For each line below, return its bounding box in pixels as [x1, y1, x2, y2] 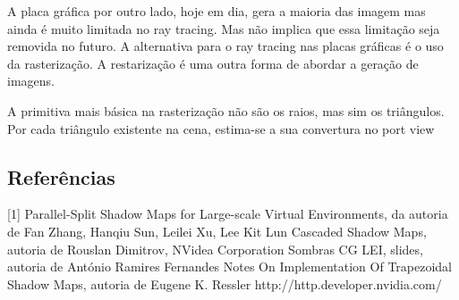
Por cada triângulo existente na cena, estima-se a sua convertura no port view [7, 119, 435, 137]
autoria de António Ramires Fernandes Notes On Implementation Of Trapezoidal [7, 257, 453, 276]
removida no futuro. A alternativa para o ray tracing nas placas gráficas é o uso [7, 37, 444, 55]
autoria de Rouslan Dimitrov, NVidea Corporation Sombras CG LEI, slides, [7, 239, 423, 258]
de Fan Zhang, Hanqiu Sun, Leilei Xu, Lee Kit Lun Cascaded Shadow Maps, [7, 221, 427, 240]
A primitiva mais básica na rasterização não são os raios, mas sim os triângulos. [7, 101, 445, 120]
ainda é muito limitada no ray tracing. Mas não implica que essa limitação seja [7, 19, 440, 37]
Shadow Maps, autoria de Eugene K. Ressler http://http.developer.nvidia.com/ [7, 274, 442, 293]
